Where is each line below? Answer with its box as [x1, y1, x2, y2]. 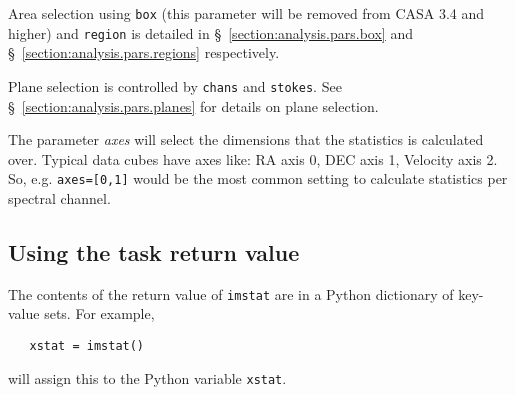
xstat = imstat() [29, 339, 145, 354]
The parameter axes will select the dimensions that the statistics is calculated [8, 129, 484, 150]
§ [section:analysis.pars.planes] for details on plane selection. [8, 95, 379, 116]
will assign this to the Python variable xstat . [8, 367, 287, 388]
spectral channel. [8, 188, 111, 208]
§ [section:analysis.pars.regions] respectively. [8, 42, 280, 63]
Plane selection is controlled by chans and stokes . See [8, 75, 342, 96]
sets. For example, [44, 303, 155, 324]
